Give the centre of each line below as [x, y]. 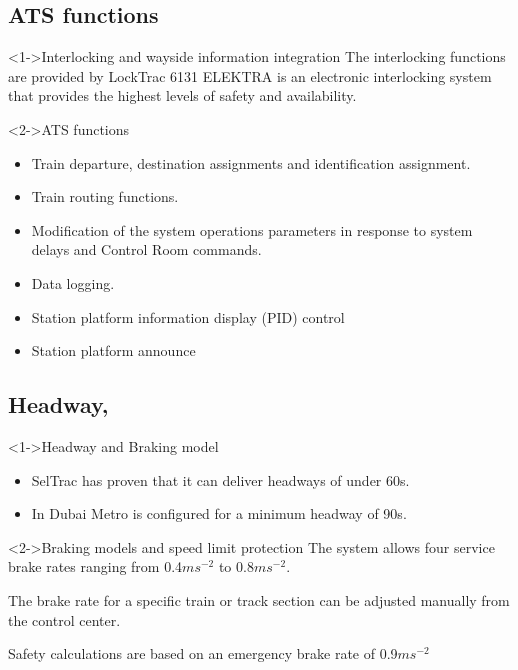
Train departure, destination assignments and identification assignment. [251, 162]
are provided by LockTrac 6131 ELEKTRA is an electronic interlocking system [250, 75]
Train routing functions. [105, 196]
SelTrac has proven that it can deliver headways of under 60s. [220, 479]
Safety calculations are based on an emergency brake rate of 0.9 [203, 653]
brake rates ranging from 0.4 [95, 566]
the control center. [64, 619]
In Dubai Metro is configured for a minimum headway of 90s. [219, 513]
